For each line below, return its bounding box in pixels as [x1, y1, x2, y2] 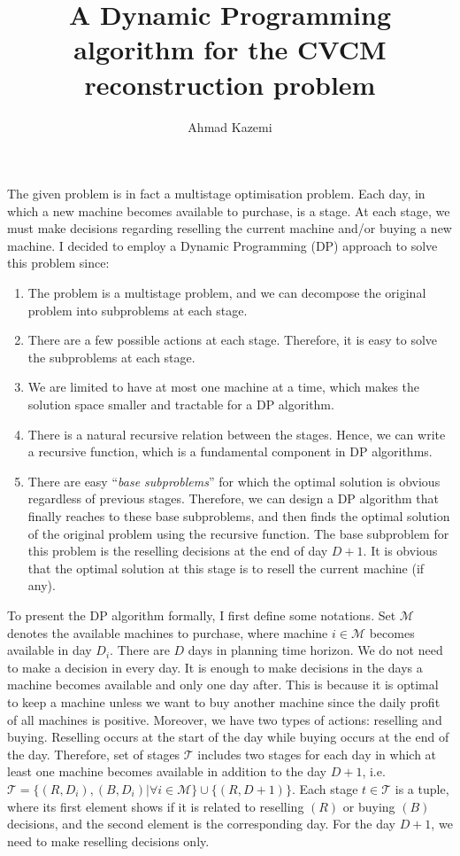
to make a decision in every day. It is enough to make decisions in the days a [7, 658, 423, 676]
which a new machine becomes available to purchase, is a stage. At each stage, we [7, 201, 450, 220]
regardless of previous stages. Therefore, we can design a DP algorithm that [27, 489, 440, 508]
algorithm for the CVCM [73, 31, 387, 67]
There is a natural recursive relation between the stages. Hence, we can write [27, 424, 446, 443]
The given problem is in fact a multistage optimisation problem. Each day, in [7, 184, 425, 203]
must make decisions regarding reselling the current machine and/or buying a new [7, 219, 452, 237]
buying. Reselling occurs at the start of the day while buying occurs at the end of [7, 728, 449, 746]
